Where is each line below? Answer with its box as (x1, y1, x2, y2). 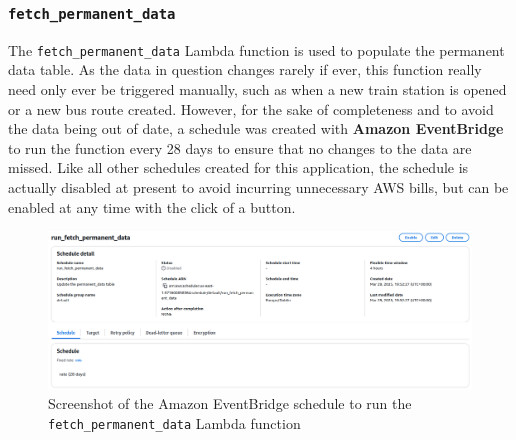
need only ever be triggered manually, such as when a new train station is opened (8, 79, 507, 100)
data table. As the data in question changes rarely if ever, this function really (8, 59, 482, 80)
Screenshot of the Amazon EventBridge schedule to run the (48, 393, 412, 414)
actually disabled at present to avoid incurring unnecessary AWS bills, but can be (8, 177, 509, 197)
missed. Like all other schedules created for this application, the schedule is (8, 157, 469, 178)
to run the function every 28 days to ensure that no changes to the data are (8, 137, 472, 158)
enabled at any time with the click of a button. (8, 196, 296, 217)
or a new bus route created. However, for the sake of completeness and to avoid (8, 98, 494, 119)
